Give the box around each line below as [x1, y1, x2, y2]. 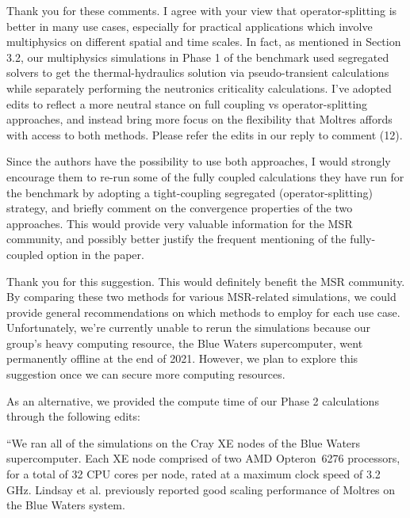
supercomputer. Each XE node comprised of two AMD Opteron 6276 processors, [6, 450, 400, 467]
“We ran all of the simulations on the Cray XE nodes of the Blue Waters [6, 434, 361, 451]
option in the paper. [47, 246, 144, 262]
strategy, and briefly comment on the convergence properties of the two [6, 200, 353, 216]
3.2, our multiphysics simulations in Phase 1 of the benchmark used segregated [6, 48, 389, 65]
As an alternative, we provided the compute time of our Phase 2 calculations [6, 392, 379, 409]
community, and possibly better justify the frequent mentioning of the [6, 230, 347, 247]
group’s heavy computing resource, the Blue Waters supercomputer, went [6, 334, 363, 351]
